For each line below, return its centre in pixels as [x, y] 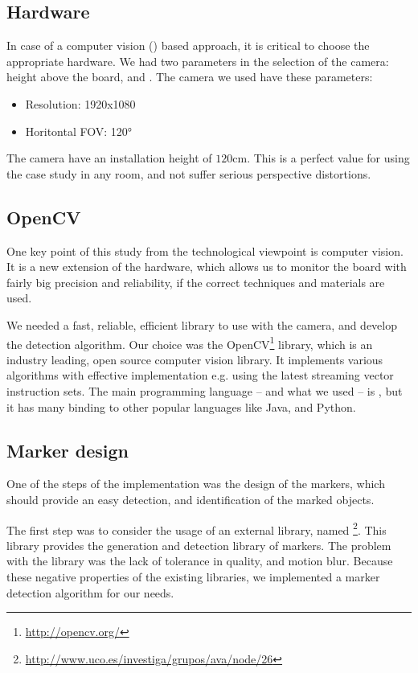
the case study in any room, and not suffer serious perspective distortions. [189, 173]
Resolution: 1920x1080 [80, 103]
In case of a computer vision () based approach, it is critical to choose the [188, 45]
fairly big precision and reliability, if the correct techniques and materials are [196, 282]
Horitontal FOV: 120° [79, 131]
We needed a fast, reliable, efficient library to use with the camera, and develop [202, 324]
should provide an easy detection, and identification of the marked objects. [191, 499]
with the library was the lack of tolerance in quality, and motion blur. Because [200, 561]
